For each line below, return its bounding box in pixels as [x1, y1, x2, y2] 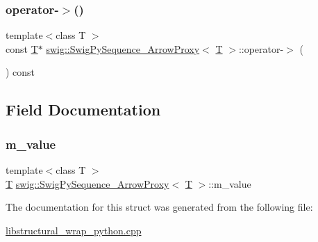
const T [6, 41, 38, 56]
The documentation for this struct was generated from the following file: [6, 200, 313, 214]
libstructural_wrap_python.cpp [6, 223, 142, 237]
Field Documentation [6, 99, 161, 120]
